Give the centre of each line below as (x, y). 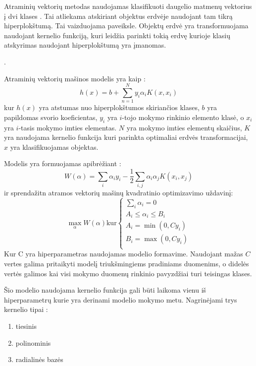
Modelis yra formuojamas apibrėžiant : (63, 163)
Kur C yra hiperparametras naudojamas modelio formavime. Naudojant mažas (124, 254)
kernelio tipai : (26, 309)
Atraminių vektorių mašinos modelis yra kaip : (75, 78)
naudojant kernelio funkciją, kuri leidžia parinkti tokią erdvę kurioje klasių (117, 35)
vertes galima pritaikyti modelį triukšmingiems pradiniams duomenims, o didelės (127, 263)
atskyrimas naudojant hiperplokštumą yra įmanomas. (85, 45)
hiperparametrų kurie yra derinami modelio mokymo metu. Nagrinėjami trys (121, 299)
